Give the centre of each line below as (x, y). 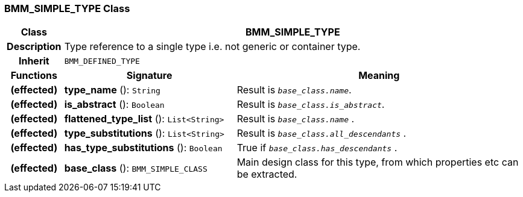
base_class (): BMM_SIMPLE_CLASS (136, 168)
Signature (149, 76)
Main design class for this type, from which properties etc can (378, 162)
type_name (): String (112, 90)
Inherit (34, 61)
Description (34, 47)
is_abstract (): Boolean (114, 105)
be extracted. (267, 174)
